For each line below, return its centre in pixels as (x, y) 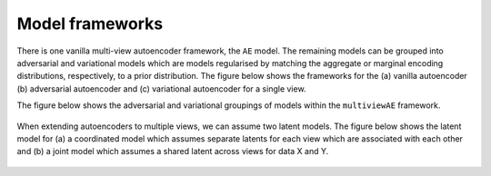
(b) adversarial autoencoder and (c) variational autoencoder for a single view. (161, 88)
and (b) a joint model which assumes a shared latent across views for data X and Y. (173, 152)
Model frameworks (90, 24)
